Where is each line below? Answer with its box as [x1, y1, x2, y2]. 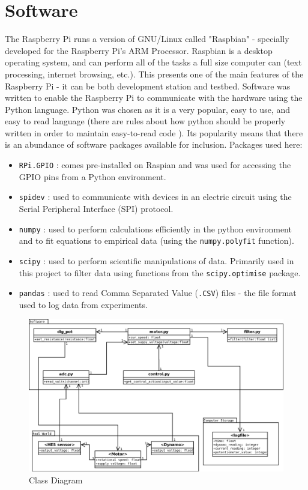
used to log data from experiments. [19, 298, 148, 310]
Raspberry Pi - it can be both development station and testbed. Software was [5, 79, 291, 92]
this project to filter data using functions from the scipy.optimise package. [19, 266, 301, 279]
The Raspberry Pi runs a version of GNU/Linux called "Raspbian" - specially [5, 32, 289, 45]
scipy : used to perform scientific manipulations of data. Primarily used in [19, 254, 294, 267]
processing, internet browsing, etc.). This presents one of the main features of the [5, 67, 304, 80]
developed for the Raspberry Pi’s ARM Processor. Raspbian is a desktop [5, 44, 273, 56]
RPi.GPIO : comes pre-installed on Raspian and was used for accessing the [19, 159, 291, 171]
